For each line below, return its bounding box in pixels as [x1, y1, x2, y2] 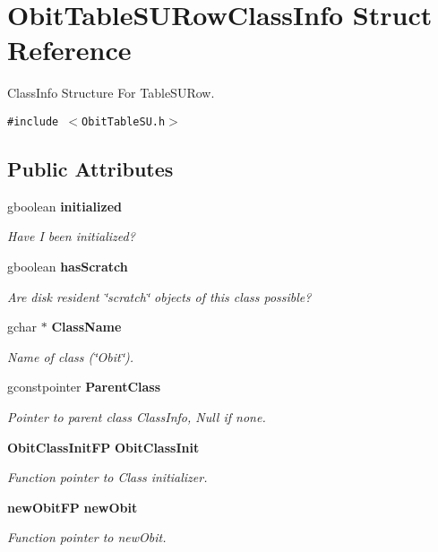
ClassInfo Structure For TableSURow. [7, 83, 215, 102]
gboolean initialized [7, 196, 122, 215]
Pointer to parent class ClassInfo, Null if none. [7, 407, 266, 426]
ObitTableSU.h [82, 115, 166, 128]
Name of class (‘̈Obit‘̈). [7, 347, 134, 366]
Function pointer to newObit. [7, 528, 167, 547]
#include [7, 115, 59, 128]
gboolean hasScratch [7, 256, 128, 275]
